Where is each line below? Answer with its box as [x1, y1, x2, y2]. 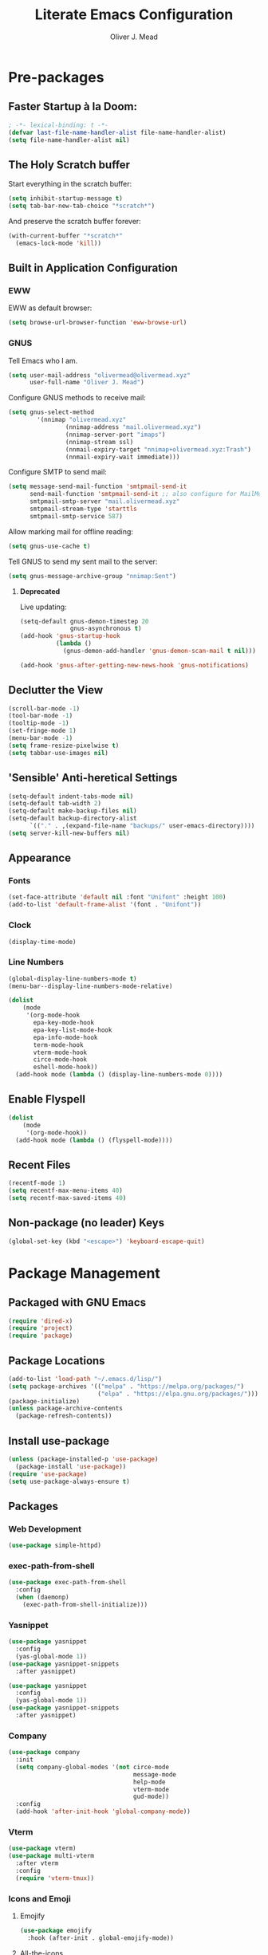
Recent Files [8, 1158, 71, 1171]
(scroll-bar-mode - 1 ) [8, 704, 81, 713]
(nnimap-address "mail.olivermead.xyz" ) [65, 423, 202, 431]
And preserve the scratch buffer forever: [8, 216, 141, 226]
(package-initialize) [8, 1397, 81, 1405]
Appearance [8, 852, 72, 865]
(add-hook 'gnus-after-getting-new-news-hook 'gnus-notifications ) [19, 661, 250, 669]
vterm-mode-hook [33, 1048, 88, 1056]
